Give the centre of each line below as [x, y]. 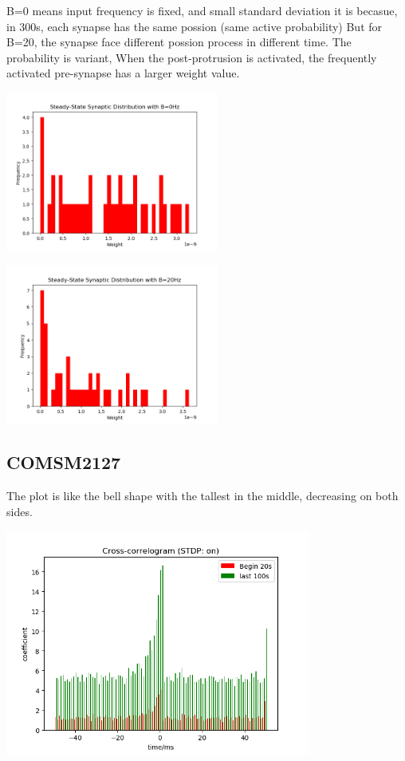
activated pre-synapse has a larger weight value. [123, 73]
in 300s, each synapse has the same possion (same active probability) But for [195, 26]
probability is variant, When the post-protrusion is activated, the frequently [192, 57]
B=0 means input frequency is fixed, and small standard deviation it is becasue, [202, 10]
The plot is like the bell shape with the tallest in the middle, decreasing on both [202, 496]
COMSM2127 [64, 462]
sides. [20, 511]
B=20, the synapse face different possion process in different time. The [179, 42]
